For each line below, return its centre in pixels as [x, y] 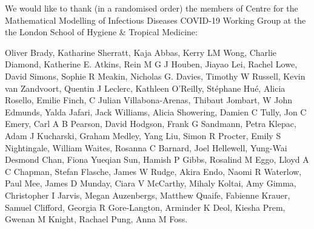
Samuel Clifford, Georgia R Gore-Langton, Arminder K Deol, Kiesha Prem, [145, 207]
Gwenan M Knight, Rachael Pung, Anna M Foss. [96, 219]
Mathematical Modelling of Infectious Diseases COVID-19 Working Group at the [155, 20]
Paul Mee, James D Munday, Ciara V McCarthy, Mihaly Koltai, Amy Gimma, [151, 183]
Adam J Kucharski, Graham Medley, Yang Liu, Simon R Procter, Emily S [143, 135]
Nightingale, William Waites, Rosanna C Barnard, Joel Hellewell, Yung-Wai [146, 147]
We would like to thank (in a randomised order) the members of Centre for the [152, 8]
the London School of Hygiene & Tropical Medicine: [101, 32]
